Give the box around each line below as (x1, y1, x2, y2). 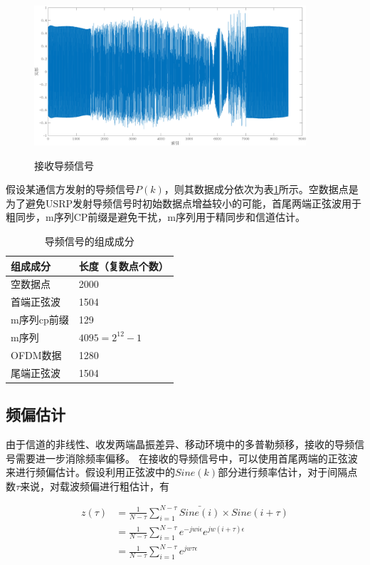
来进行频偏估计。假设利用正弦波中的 (6, 465, 175, 480)
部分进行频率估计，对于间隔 (218, 465, 348, 480)
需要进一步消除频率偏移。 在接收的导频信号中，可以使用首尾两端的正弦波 (15, 450, 358, 465)
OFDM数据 (11, 347, 62, 362)
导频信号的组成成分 (44, 233, 134, 248)
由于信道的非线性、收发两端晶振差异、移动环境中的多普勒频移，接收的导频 (6, 436, 354, 451)
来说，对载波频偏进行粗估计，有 (20, 478, 170, 493)
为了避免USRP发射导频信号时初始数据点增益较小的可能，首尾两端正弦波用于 (6, 195, 362, 210)
